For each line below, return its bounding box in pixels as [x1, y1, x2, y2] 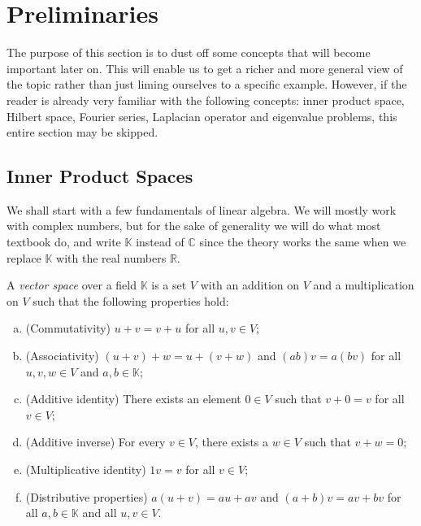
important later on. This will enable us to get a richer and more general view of [7, 59, 403, 76]
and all [82, 504, 117, 521]
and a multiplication [313, 276, 414, 293]
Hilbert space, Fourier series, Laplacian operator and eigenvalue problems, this [7, 107, 397, 124]
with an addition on [200, 276, 300, 293]
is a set [151, 276, 187, 293]
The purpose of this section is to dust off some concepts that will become [7, 44, 371, 61]
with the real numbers [56, 249, 167, 266]
